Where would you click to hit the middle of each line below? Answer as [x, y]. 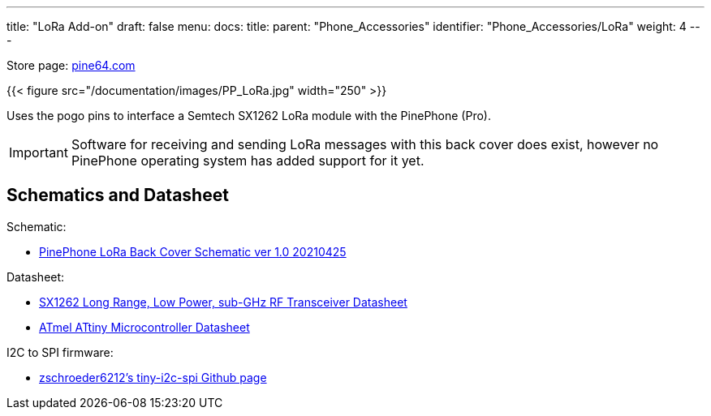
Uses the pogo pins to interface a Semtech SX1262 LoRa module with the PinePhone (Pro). [249, 116]
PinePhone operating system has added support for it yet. [248, 161]
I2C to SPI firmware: [60, 352]
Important [39, 152]
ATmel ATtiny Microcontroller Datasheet [144, 327]
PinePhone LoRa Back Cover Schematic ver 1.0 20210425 [193, 251]
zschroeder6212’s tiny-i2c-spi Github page [153, 377]
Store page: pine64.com [71, 65]
